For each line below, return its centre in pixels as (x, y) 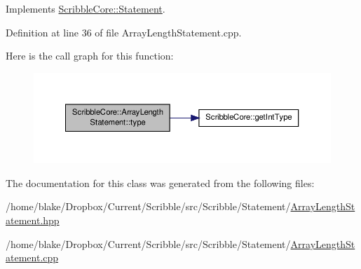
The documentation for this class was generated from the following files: (160, 182)
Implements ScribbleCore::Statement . (86, 8)
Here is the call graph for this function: (90, 56)
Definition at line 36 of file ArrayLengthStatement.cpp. (124, 32)
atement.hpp (33, 220)
